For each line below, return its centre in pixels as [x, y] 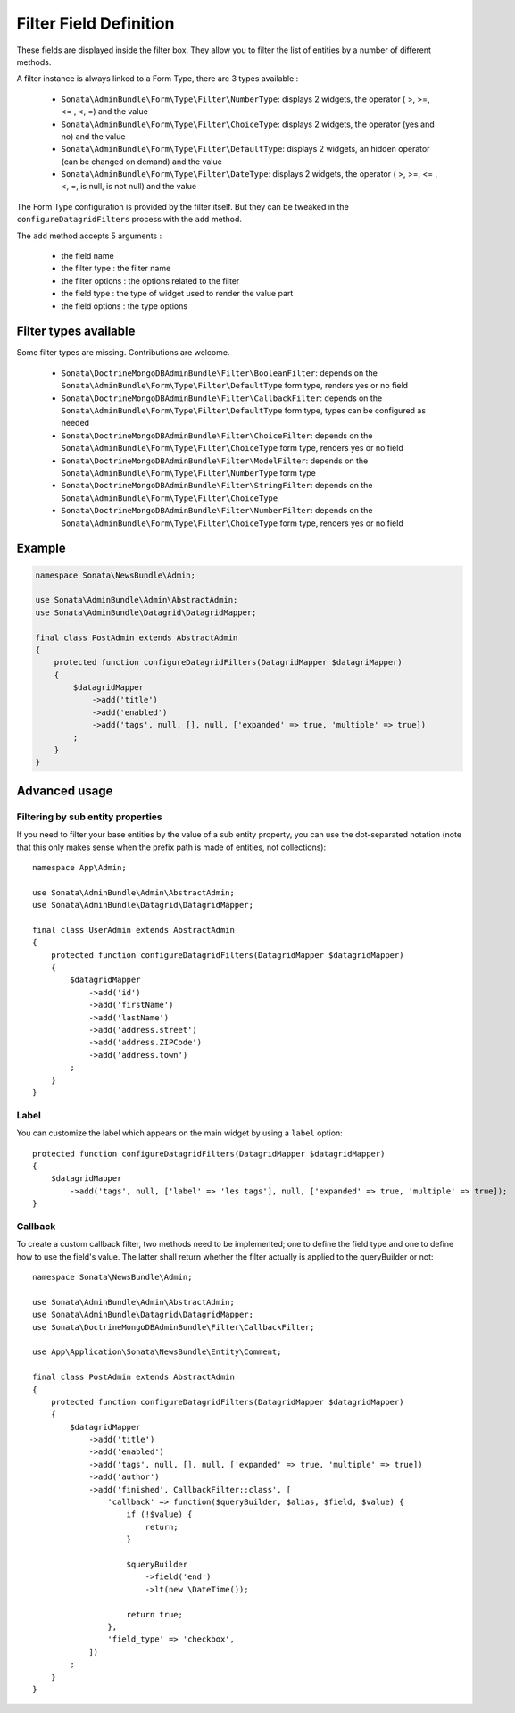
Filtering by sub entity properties [89, 817]
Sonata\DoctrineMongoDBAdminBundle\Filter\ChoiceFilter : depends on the [217, 435]
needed [75, 423]
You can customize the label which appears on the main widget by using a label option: [179, 1133]
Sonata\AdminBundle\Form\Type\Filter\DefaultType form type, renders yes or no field [235, 386]
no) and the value [93, 136]
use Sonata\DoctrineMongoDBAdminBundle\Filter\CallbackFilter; [174, 1327]
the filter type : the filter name [116, 269]
